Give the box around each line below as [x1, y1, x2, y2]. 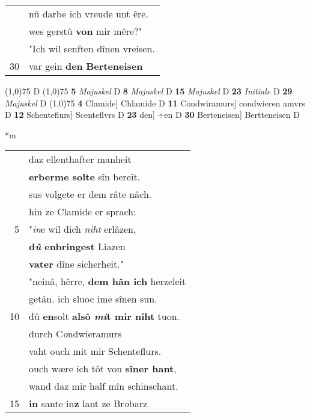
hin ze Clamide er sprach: [29, 204, 136, 219]
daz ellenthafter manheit [29, 152, 132, 167]
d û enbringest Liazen [29, 239, 126, 254]
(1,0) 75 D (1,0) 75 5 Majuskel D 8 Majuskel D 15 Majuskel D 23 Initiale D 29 [5, 85, 293, 97]
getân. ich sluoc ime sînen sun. [29, 292, 157, 306]
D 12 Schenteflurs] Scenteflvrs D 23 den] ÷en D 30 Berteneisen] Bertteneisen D [5, 108, 300, 121]
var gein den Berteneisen [29, 59, 143, 73]
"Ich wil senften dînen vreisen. [29, 41, 155, 55]
